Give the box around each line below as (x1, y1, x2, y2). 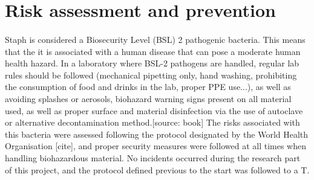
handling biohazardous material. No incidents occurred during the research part (5, 151, 301, 164)
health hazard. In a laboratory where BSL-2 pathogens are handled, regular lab (5, 57, 299, 69)
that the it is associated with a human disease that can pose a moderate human (5, 45, 301, 57)
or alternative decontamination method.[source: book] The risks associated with (5, 116, 300, 129)
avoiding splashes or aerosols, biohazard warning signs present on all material (5, 92, 292, 104)
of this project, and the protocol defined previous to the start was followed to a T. (5, 163, 310, 176)
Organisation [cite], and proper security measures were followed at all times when (5, 140, 306, 152)
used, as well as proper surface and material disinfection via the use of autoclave (5, 104, 303, 117)
